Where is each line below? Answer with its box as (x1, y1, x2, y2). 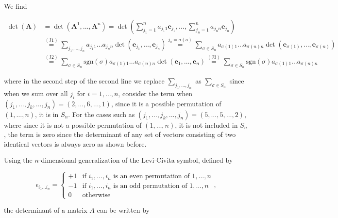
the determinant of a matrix (4, 205, 87, 215)
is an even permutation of (113, 173, 190, 180)
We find (4, 1, 27, 11)
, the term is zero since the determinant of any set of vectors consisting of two (4, 129, 236, 139)
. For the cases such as (68, 109, 135, 119)
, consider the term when (118, 88, 192, 98)
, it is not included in (175, 119, 238, 130)
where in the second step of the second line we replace (4, 76, 165, 86)
